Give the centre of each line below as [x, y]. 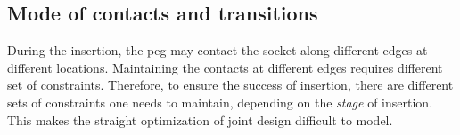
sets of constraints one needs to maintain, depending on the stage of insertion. [220, 102]
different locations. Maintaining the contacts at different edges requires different [225, 67]
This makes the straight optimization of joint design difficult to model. [200, 119]
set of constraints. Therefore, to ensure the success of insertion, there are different [230, 85]
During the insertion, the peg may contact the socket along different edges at [218, 50]
